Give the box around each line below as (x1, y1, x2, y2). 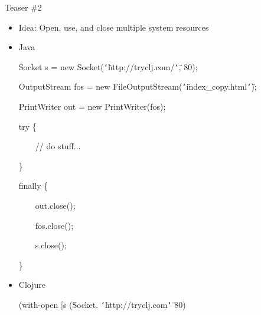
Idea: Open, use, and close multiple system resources (18, 21, 209, 33)
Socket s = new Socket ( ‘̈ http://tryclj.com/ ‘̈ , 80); (18, 60, 198, 73)
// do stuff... (35, 140, 81, 152)
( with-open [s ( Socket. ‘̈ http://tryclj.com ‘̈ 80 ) (18, 298, 186, 311)
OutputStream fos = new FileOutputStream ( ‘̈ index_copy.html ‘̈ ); (18, 80, 257, 93)
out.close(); (35, 199, 76, 212)
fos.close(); (35, 219, 74, 231)
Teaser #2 (5, 1, 42, 13)
